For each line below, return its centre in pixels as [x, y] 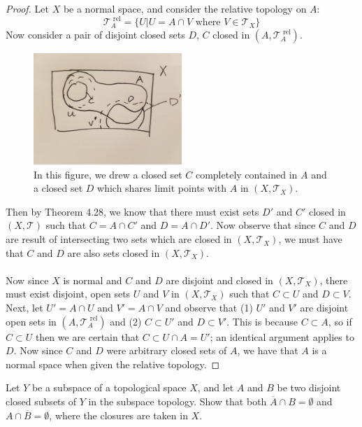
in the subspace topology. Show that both [178, 401]
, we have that [268, 350]
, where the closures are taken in [118, 415]
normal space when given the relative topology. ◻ [113, 364]
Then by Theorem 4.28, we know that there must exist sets [132, 211]
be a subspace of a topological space [109, 387]
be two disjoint [309, 387]
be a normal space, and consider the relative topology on [185, 8]
